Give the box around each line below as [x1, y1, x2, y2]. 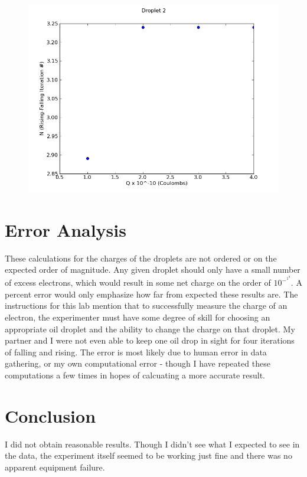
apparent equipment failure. [5, 460, 105, 473]
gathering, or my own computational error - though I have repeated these [5, 357, 270, 370]
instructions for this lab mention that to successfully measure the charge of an [5, 299, 288, 312]
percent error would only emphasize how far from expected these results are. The [5, 287, 298, 300]
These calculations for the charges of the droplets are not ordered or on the [5, 251, 277, 264]
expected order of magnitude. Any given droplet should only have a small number [5, 263, 301, 276]
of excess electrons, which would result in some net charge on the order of [5, 276, 271, 289]
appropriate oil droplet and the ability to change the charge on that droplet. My [5, 322, 295, 335]
